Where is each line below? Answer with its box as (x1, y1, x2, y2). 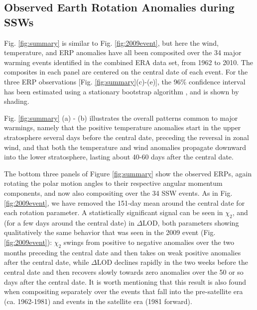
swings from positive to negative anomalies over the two (63, 237, 235, 247)
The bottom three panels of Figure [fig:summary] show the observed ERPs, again (4, 168, 252, 178)
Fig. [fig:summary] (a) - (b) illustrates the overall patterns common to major (4, 112, 238, 123)
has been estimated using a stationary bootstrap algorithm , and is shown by (4, 86, 239, 96)
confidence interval (188, 76, 246, 86)
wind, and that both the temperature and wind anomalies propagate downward (4, 142, 247, 152)
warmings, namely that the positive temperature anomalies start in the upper (4, 122, 241, 133)
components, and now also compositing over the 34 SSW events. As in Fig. (4, 187, 233, 198)
